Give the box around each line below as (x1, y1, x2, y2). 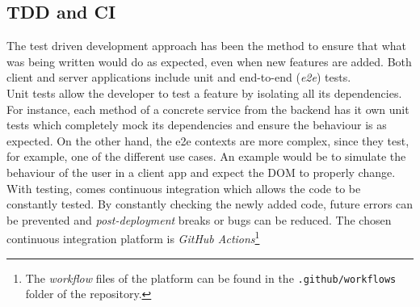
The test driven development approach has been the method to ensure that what (6, 37, 406, 54)
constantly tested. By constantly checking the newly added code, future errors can (6, 196, 414, 212)
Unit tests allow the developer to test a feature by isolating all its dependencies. (6, 84, 402, 101)
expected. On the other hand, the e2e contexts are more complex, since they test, (6, 132, 409, 149)
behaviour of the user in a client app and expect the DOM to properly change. (6, 163, 396, 180)
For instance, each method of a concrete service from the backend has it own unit (6, 100, 409, 117)
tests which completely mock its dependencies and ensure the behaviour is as (6, 116, 387, 133)
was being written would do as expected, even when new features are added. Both (6, 53, 412, 69)
